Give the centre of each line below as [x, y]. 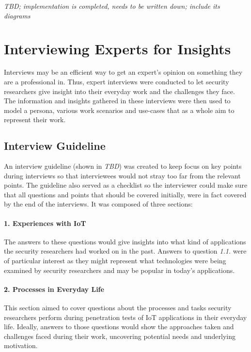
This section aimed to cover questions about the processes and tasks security [118, 308]
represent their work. [35, 120]
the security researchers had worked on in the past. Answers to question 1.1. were [125, 251]
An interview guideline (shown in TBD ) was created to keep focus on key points [123, 166]
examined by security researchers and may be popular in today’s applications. [119, 270]
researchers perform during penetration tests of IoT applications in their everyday [125, 317]
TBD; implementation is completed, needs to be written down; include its [112, 6]
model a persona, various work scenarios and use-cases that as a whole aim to [119, 110]
